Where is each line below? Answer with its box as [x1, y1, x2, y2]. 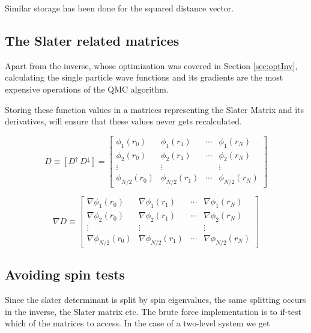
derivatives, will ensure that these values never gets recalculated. [5, 115, 242, 127]
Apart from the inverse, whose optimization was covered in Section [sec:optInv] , [5, 59, 298, 72]
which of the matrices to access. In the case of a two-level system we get [5, 317, 270, 329]
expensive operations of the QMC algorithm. [5, 82, 169, 95]
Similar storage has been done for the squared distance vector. [5, 2, 234, 14]
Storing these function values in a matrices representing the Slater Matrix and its [5, 103, 304, 115]
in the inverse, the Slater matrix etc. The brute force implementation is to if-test [5, 305, 301, 317]
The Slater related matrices [5, 31, 180, 49]
